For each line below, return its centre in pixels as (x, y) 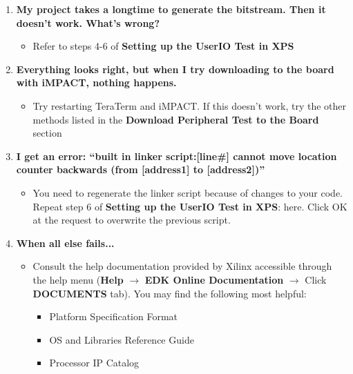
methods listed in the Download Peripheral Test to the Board (176, 119)
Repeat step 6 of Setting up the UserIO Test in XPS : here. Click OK (190, 206)
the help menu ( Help (78, 279)
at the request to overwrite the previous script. (132, 220)
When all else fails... (65, 243)
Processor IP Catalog (94, 363)
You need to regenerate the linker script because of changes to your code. (188, 192)
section (47, 133)
